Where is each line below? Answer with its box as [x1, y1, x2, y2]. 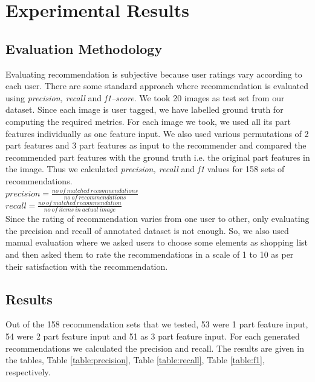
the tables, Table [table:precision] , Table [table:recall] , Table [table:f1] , [5, 354, 265, 366]
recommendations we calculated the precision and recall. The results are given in [5, 341, 304, 354]
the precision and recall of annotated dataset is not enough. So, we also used [5, 224, 289, 236]
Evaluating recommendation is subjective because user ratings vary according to [5, 67, 302, 80]
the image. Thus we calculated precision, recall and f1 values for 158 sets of [5, 163, 285, 175]
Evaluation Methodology [5, 39, 163, 58]
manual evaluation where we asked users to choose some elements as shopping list [5, 236, 308, 249]
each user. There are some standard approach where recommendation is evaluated [5, 79, 309, 92]
